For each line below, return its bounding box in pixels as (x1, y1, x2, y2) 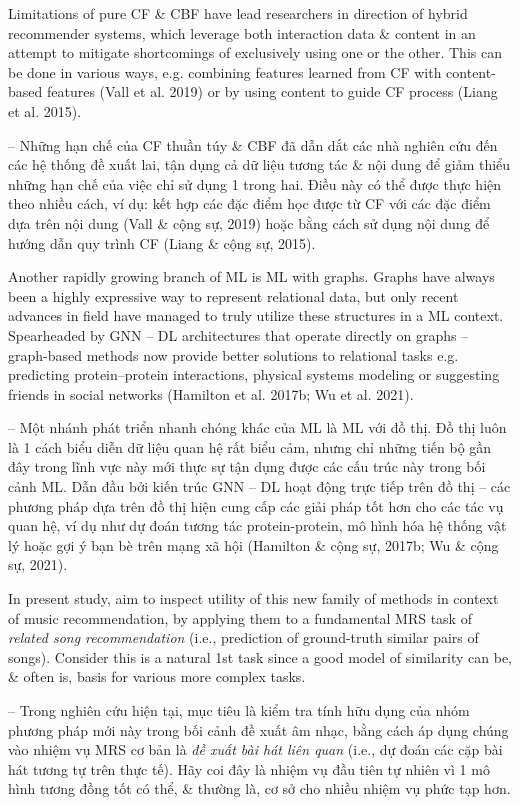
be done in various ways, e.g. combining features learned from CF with (8, 61, 442, 82)
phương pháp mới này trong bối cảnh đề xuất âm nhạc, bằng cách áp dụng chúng (8, 719, 509, 740)
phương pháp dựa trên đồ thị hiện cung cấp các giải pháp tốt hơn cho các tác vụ (8, 495, 504, 516)
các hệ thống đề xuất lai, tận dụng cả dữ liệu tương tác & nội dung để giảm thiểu (8, 154, 511, 175)
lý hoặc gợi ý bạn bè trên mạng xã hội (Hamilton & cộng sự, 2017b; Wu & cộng (8, 534, 499, 555)
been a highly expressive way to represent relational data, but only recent (8, 285, 459, 306)
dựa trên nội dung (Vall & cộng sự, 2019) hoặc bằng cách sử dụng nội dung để (8, 212, 490, 233)
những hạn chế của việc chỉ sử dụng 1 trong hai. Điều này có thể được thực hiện (8, 173, 502, 194)
